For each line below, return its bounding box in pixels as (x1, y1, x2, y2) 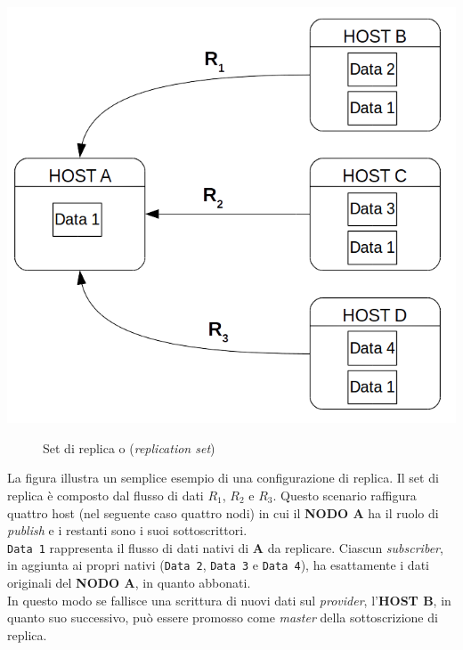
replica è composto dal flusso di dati (7, 486, 204, 505)
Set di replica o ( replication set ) (43, 438, 215, 457)
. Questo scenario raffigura (272, 486, 417, 505)
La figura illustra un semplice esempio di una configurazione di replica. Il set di (7, 468, 439, 487)
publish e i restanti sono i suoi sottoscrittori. (7, 521, 248, 540)
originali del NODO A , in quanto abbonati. (7, 573, 251, 592)
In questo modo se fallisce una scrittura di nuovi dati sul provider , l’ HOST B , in (7, 590, 451, 609)
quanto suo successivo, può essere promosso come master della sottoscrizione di (7, 608, 438, 627)
